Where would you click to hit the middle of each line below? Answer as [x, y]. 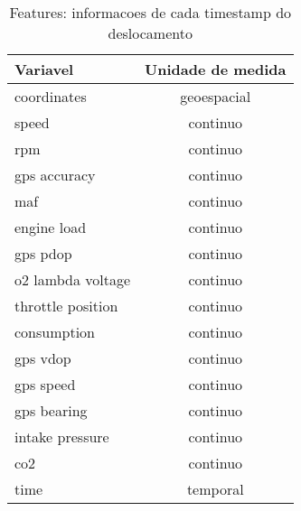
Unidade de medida [216, 69]
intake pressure [62, 437]
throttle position [66, 306]
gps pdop [43, 253]
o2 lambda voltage [73, 279]
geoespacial [216, 96]
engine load [51, 227]
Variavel [44, 69]
